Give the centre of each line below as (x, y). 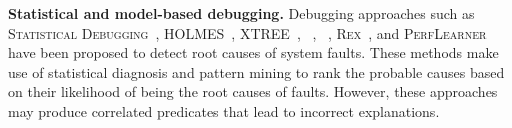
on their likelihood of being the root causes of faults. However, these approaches (253, 91)
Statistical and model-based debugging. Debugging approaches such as (241, 13)
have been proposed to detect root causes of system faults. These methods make (253, 52)
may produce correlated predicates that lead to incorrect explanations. (224, 110)
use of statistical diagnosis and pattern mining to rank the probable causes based (256, 71)
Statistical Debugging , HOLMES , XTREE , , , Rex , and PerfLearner (247, 32)
